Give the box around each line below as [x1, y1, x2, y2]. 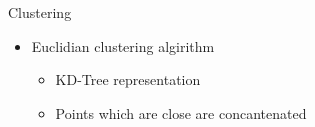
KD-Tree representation [55, 69, 201, 90]
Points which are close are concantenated [55, 102, 307, 123]
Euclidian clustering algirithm [31, 35, 215, 56]
